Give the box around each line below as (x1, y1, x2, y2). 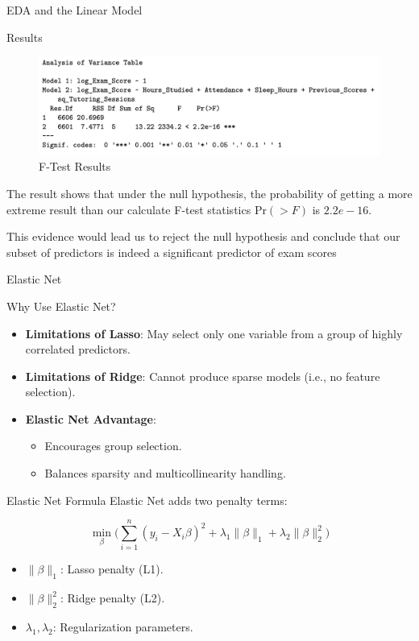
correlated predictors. (25, 341, 131, 358)
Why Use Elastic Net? (6, 297, 116, 314)
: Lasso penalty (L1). (60, 560, 164, 577)
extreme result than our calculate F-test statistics (6, 201, 251, 217)
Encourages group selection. (44, 437, 182, 454)
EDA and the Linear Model (6, 2, 143, 18)
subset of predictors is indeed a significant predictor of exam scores (6, 243, 337, 260)
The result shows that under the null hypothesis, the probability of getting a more (6, 184, 413, 201)
